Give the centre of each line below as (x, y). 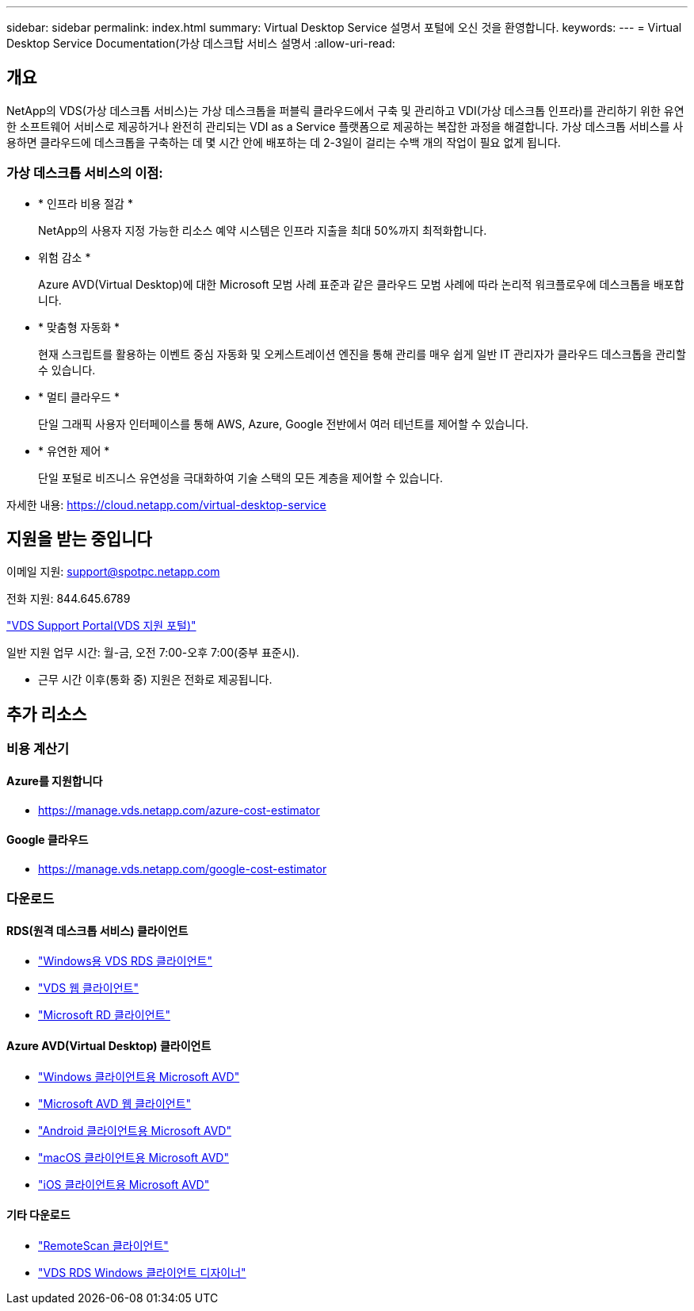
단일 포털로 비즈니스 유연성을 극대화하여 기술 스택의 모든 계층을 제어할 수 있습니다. (241, 477)
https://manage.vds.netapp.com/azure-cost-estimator (179, 810)
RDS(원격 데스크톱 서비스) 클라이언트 (97, 930)
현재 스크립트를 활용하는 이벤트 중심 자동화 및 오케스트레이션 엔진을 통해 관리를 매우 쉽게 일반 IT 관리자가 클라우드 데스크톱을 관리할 (362, 354)
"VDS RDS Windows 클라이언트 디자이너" (142, 1272)
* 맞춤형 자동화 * (79, 327)
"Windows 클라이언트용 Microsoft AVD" (139, 1076)
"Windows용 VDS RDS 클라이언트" (125, 961)
